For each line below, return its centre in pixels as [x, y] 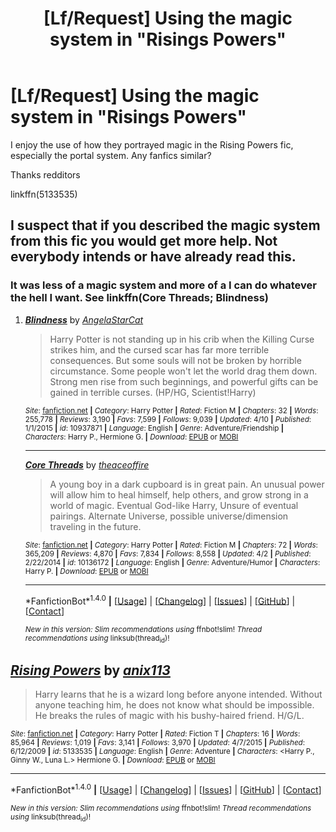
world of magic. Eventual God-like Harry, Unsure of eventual [174, 505]
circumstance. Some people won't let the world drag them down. [183, 371]
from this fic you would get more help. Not [144, 241]
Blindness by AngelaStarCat [84, 319]
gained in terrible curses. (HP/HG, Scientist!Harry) [153, 392]
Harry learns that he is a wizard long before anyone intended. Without [178, 694]
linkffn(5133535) [44, 194]
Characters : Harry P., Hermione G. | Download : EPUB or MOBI [131, 437]
